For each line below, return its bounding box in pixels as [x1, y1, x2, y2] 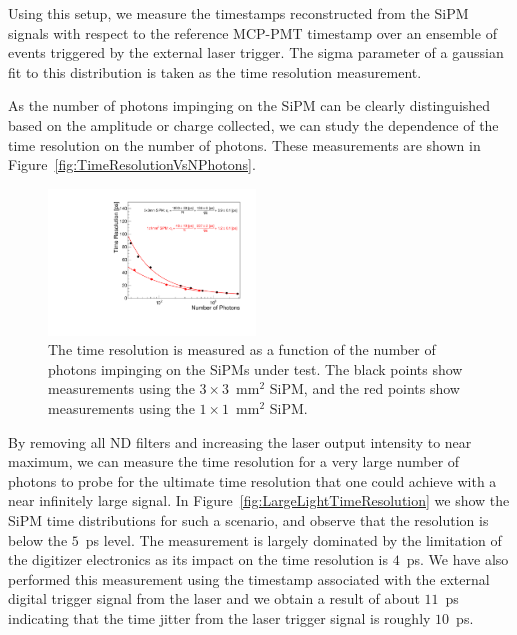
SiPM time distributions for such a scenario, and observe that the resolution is [8, 509, 489, 530]
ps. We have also [406, 549, 509, 570]
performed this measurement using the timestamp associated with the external [8, 568, 490, 589]
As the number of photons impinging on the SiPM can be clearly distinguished [8, 95, 491, 116]
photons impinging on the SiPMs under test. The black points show [48, 358, 463, 379]
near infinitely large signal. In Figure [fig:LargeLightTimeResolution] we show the [8, 490, 510, 511]
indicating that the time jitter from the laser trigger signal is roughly [8, 607, 431, 628]
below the [8, 529, 68, 550]
